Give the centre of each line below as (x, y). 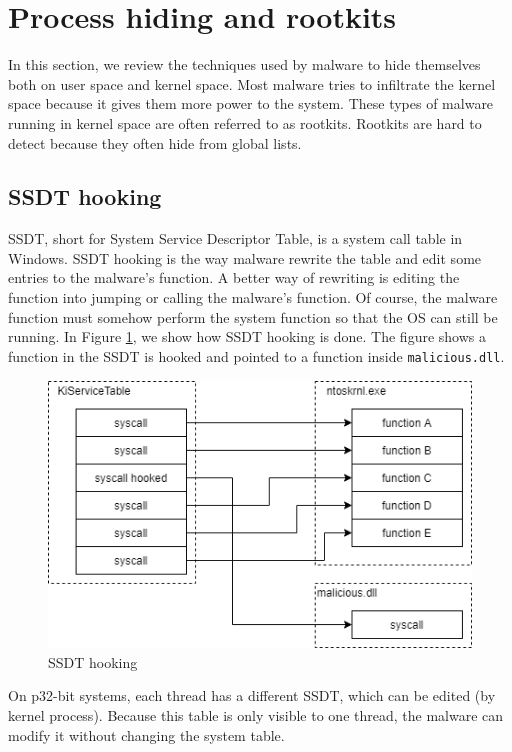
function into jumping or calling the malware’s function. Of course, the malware (253, 297)
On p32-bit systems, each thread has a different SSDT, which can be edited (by (252, 695)
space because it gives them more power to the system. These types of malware (251, 103)
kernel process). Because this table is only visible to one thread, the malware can (256, 714)
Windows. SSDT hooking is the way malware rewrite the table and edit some (245, 257)
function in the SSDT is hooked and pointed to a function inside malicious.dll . (256, 355)
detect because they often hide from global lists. (155, 142)
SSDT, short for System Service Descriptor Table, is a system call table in (235, 238)
